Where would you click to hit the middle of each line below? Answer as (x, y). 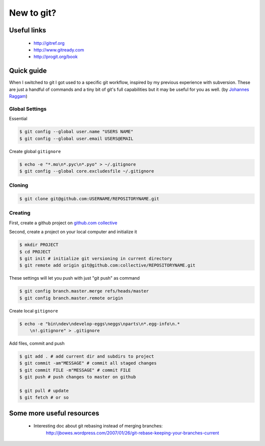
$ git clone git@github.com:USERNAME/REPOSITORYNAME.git (89, 199)
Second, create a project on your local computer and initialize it (73, 232)
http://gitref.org (49, 43)
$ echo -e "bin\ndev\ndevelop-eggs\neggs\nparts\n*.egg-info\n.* (100, 324)
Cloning (19, 185)
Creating (20, 213)
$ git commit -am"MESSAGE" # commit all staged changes (88, 363)
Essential (18, 119)
